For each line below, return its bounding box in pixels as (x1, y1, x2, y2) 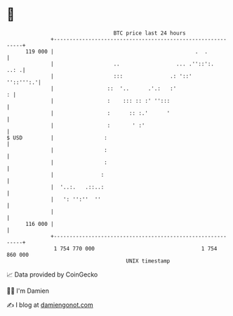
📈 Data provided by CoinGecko (6, 270, 98, 279)
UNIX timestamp (126, 257, 171, 265)
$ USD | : (6, 134, 108, 141)
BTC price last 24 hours (113, 30, 187, 37)
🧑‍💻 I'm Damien (6, 286, 50, 295)
